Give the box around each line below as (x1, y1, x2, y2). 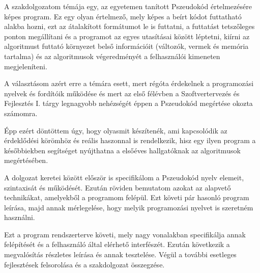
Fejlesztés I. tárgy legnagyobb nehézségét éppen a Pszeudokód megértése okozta (4, 98, 253, 108)
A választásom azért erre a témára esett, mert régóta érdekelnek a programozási (4, 78, 254, 89)
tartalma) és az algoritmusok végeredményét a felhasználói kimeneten (4, 50, 220, 61)
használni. (4, 212, 35, 223)
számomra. (4, 107, 38, 118)
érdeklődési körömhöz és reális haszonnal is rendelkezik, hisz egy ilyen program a (4, 135, 256, 146)
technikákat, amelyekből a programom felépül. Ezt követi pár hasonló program (4, 192, 249, 203)
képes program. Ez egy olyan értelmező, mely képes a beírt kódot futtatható (4, 11, 242, 21)
